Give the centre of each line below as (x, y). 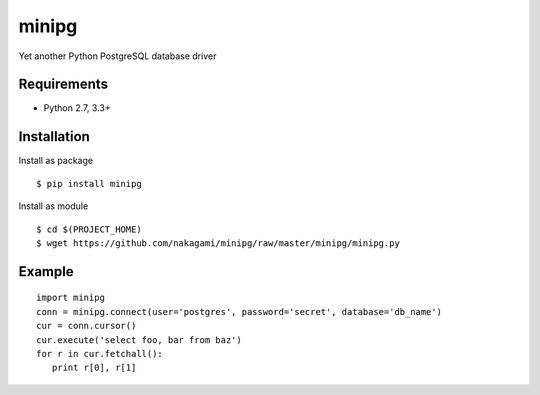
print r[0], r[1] (94, 368)
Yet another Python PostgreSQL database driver (117, 56)
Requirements (63, 84)
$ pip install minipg (89, 183)
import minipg (70, 298)
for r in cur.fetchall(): (100, 353)
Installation (54, 136)
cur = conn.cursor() (86, 326)
